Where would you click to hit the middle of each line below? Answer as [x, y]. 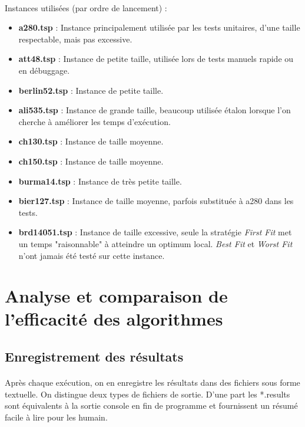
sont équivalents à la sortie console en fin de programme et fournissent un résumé [151, 405]
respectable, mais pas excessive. [75, 39]
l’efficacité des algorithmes [114, 319]
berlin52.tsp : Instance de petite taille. [91, 90]
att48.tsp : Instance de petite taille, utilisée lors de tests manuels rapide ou [156, 59]
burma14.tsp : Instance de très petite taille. [100, 181]
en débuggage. [44, 70]
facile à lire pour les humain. [56, 417]
